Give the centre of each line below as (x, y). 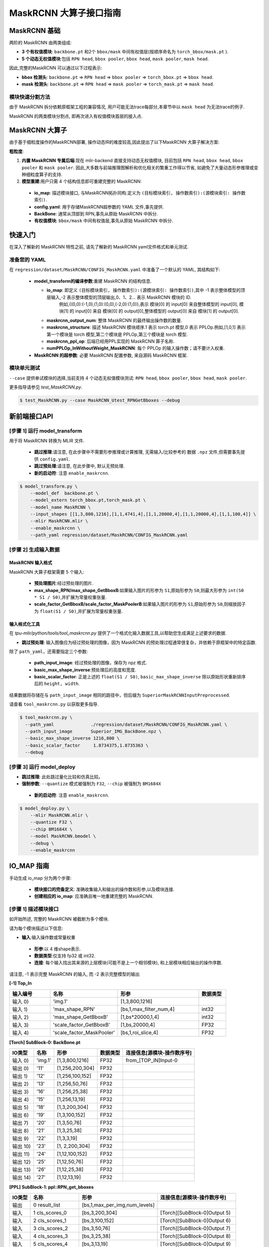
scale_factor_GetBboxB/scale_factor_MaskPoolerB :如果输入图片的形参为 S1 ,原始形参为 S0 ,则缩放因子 (140, 604)
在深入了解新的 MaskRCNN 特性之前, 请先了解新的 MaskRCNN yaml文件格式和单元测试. (99, 247)
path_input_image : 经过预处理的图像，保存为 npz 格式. (91, 663)
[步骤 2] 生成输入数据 (34, 550)
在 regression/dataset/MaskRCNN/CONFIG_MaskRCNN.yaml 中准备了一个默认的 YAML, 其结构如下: (115, 270)
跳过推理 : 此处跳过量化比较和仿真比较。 (62, 777)
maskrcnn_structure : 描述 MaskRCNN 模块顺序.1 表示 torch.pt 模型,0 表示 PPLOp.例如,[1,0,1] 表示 (146, 327)
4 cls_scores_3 (51, 1236)
